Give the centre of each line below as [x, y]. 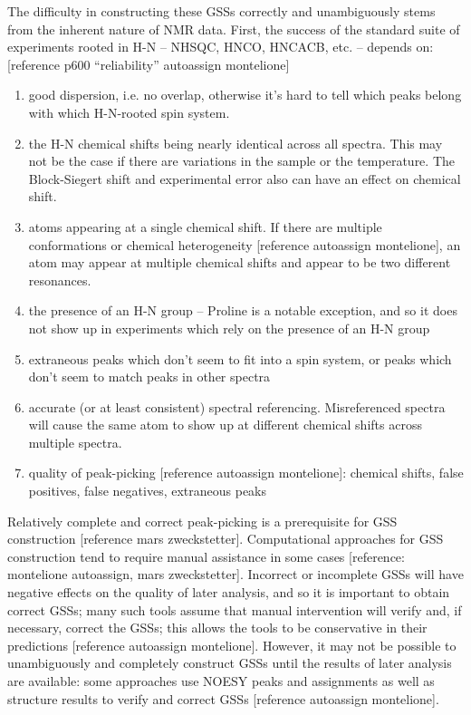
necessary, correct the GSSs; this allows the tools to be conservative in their [217, 628]
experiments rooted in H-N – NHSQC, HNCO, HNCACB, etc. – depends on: [221, 47]
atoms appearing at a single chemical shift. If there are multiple [205, 226]
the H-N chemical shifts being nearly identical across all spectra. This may [235, 143]
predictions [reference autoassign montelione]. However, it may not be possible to [232, 645]
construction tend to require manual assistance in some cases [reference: [206, 556]
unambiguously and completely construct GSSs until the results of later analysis [230, 663]
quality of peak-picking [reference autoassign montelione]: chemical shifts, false [246, 473]
